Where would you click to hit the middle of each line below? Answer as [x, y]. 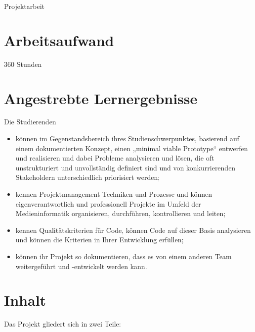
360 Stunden [23, 64]
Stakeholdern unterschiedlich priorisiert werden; [88, 177]
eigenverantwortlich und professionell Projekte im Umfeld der [108, 203]
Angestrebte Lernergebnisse [101, 98]
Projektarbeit [24, 6]
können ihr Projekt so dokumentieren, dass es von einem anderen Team [124, 256]
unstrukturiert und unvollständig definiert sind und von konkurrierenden [126, 167]
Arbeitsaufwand [59, 40]
